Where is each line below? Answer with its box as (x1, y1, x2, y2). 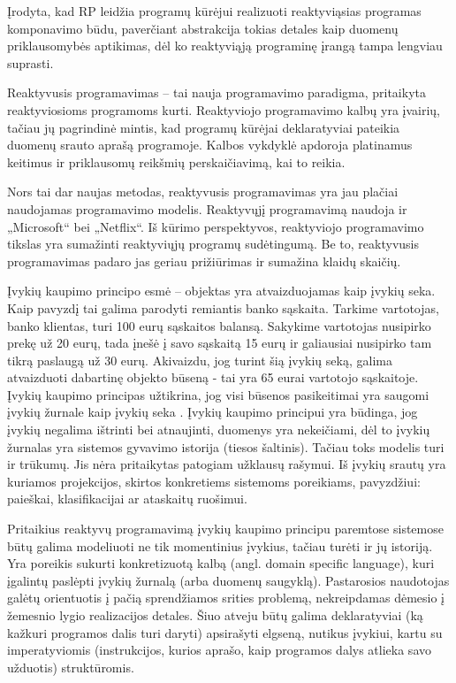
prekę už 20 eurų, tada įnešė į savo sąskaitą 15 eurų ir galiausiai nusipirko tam (7, 334, 432, 352)
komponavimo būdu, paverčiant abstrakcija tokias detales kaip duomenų (7, 19, 399, 37)
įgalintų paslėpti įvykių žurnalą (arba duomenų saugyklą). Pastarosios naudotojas (7, 571, 450, 589)
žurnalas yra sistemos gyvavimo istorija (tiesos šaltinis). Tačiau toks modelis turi (7, 437, 445, 456)
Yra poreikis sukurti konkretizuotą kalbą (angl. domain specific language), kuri (7, 554, 435, 572)
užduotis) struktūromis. (7, 657, 134, 676)
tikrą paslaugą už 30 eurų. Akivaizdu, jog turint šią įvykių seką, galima (7, 350, 392, 369)
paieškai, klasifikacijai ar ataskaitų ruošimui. (7, 489, 247, 508)
